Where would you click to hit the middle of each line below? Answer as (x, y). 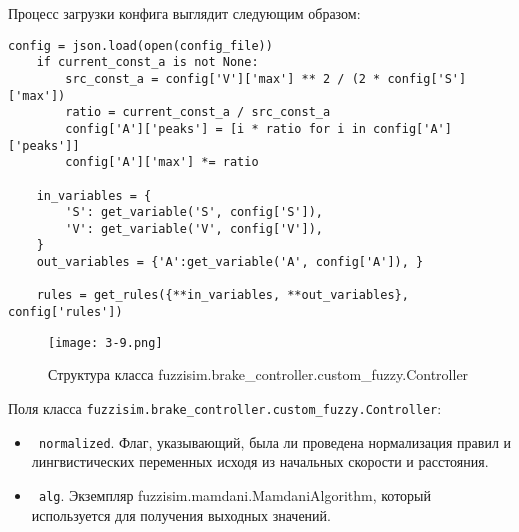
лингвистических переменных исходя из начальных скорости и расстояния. (260, 461)
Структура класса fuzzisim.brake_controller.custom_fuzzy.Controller (258, 374)
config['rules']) (65, 312)
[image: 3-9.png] (105, 342)
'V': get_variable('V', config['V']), (194, 228)
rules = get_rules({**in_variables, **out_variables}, (222, 295)
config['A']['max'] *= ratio (162, 162)
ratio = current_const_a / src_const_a (198, 112)
